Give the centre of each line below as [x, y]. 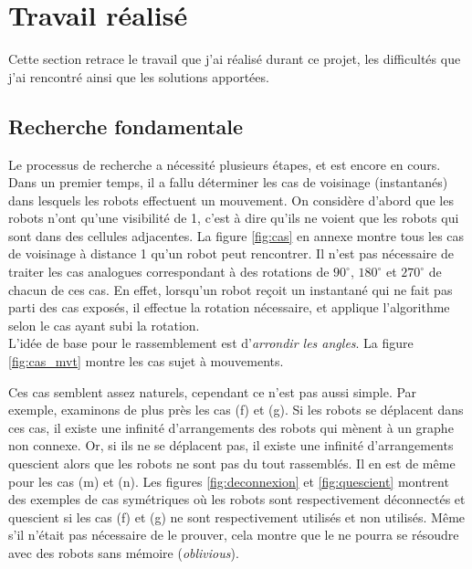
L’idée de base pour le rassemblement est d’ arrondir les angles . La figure [211, 343]
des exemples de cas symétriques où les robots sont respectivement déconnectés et [237, 499]
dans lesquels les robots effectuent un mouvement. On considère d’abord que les [231, 200]
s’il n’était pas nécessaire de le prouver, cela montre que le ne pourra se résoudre [234, 535]
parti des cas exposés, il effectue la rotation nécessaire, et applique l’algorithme [229, 307]
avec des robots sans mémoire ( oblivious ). [124, 552]
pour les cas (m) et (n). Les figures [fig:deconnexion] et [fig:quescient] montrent [229, 481]
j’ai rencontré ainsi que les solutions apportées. [139, 76]
